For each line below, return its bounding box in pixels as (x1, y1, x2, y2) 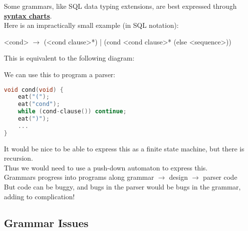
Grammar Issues (4, 215, 89, 230)
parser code (203, 172, 237, 182)
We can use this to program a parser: (4, 69, 115, 79)
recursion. (4, 153, 33, 163)
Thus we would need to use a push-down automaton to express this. (4, 162, 208, 172)
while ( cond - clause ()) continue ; (18, 108, 127, 115)
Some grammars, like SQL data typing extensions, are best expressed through (4, 1, 237, 11)
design (169, 172, 188, 182)
